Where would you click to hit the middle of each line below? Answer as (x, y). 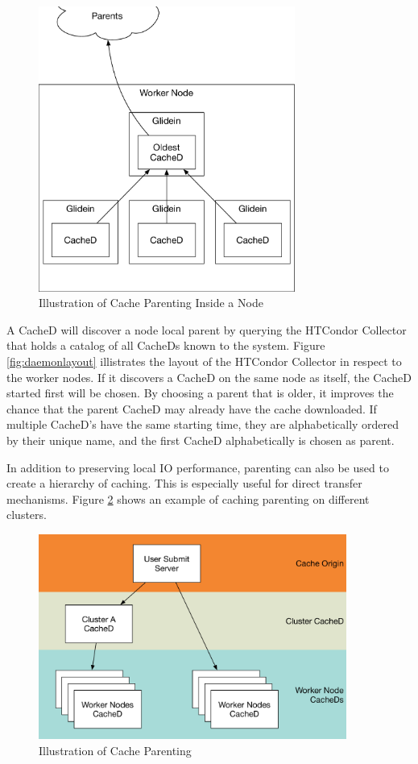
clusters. (27, 515)
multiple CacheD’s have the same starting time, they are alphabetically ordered (203, 424)
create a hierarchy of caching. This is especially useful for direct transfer (184, 483)
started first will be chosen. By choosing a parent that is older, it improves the (200, 393)
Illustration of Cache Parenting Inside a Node (151, 303)
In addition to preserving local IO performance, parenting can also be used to (198, 467)
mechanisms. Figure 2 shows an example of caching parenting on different (188, 498)
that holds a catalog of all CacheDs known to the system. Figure (166, 345)
